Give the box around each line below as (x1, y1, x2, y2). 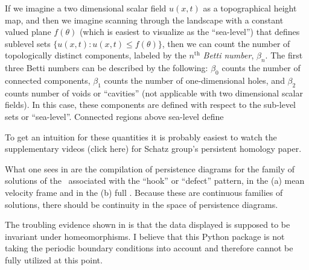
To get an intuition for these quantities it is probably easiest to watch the (5, 130, 277, 143)
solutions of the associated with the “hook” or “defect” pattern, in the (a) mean (5, 174, 305, 187)
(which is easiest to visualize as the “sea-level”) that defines (79, 25, 300, 38)
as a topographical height (203, 2, 297, 14)
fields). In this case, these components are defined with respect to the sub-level (5, 98, 296, 111)
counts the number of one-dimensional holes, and (104, 74, 285, 86)
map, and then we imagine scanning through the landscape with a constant (5, 13, 284, 26)
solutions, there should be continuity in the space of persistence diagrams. (5, 198, 278, 210)
